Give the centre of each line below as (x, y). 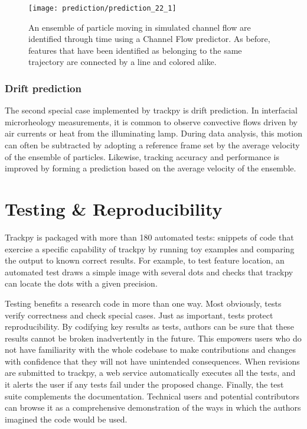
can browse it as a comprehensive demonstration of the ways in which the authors (153, 407)
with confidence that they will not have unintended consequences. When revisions (152, 361)
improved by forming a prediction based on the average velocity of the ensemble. (151, 168)
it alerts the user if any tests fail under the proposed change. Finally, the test (144, 384)
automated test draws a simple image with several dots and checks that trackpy (149, 272)
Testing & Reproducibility (114, 209)
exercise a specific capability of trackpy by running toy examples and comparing (150, 248)
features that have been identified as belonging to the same (135, 50)
